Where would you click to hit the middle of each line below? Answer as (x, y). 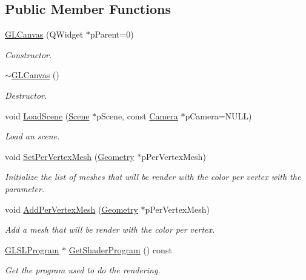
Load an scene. (32, 136)
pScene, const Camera (137, 115)
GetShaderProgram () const (120, 249)
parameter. (25, 188)
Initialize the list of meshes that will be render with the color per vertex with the (153, 177)
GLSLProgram (32, 249)
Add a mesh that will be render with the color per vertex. (110, 229)
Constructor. (28, 54)
